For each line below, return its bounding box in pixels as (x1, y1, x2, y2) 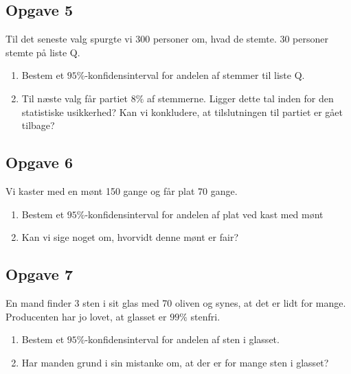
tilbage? (21, 118, 55, 132)
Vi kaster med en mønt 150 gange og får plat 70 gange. (5, 183, 238, 198)
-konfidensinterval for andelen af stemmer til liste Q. (84, 68, 305, 82)
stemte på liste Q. (5, 45, 80, 59)
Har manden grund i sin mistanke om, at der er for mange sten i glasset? (21, 355, 329, 369)
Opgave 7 (5, 264, 73, 285)
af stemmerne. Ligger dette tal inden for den (146, 91, 334, 105)
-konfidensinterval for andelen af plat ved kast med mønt (84, 207, 324, 221)
